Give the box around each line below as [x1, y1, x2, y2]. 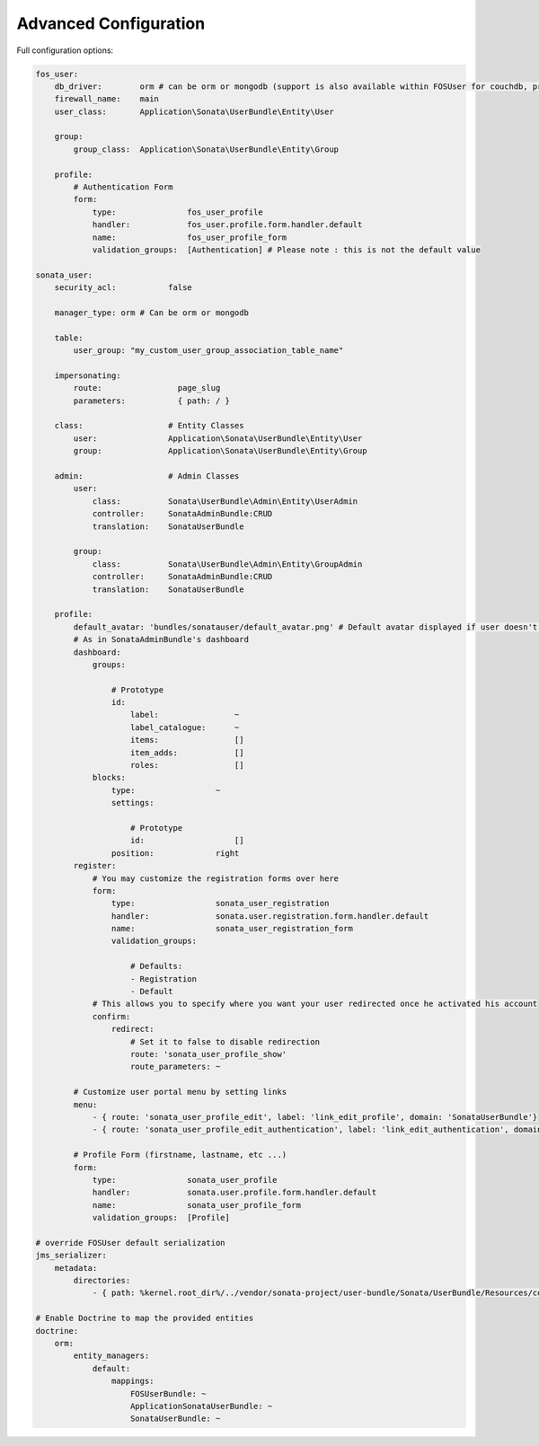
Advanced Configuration [16, 13, 206, 33]
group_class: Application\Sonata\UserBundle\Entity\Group [73, 144, 340, 154]
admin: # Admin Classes [54, 472, 240, 481]
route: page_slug [73, 383, 221, 393]
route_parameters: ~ [130, 1062, 221, 1072]
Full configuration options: [16, 45, 114, 56]
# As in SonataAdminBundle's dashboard [73, 634, 249, 645]
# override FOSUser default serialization [35, 1238, 225, 1248]
